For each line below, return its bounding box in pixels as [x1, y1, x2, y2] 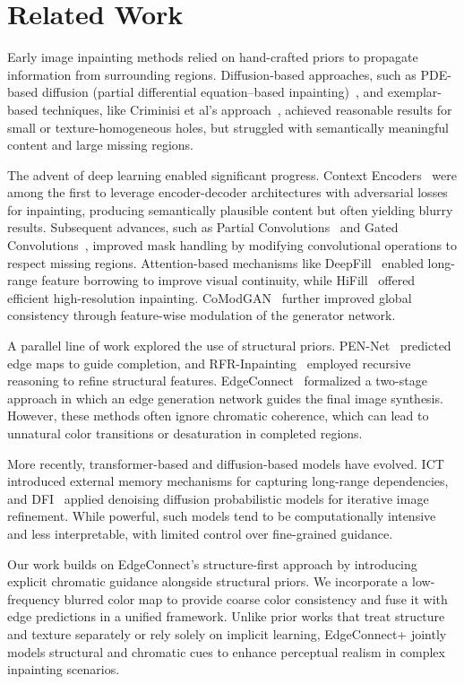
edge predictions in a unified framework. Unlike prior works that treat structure [7, 607, 445, 626]
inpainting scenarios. [7, 660, 120, 679]
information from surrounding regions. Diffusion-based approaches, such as [7, 65, 417, 83]
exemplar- [387, 82, 442, 101]
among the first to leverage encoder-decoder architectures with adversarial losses [7, 183, 448, 202]
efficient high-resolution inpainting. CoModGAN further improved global [7, 288, 412, 307]
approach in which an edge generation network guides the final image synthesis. [7, 388, 443, 407]
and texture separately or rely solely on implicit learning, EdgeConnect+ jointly [7, 624, 447, 643]
